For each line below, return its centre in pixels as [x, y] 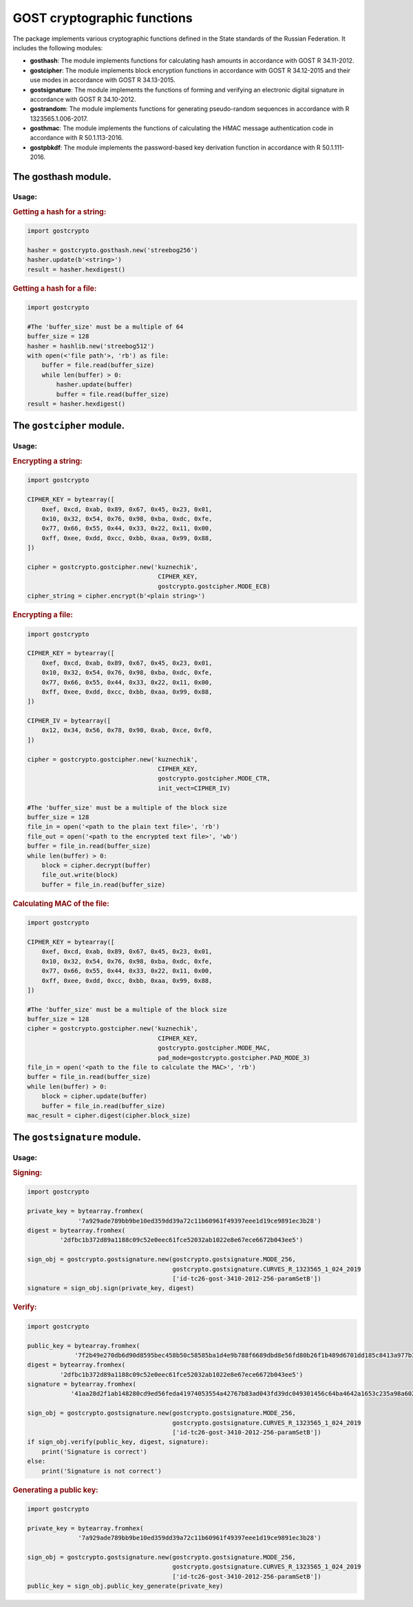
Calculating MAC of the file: [61, 904]
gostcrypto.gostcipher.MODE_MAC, [214, 1048]
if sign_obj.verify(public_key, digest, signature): [118, 1442]
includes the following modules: [58, 48]
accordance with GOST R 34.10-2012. [83, 99]
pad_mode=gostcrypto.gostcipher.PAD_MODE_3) [234, 1058]
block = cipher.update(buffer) [94, 1096]
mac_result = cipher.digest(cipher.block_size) [109, 1115]
